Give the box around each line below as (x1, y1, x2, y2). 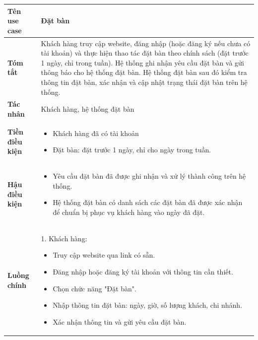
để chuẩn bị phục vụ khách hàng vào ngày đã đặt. (53, 207, 205, 217)
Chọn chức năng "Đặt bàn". (53, 283, 136, 293)
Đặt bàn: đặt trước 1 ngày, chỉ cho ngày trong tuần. (53, 144, 211, 155)
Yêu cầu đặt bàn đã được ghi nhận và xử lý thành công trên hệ (53, 171, 246, 181)
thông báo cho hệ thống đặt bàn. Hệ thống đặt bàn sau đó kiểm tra (41, 67, 247, 77)
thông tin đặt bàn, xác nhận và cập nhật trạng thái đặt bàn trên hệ (41, 76, 248, 87)
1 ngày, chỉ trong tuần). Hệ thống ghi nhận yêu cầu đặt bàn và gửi (41, 57, 244, 68)
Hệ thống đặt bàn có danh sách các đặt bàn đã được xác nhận (53, 197, 243, 207)
